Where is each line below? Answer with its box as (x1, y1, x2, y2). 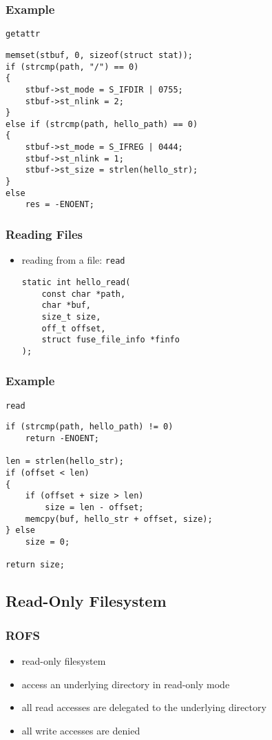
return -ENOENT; (25, 434, 100, 444)
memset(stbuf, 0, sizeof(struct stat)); (6, 50, 193, 60)
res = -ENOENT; (25, 199, 94, 210)
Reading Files (6, 225, 83, 242)
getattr (6, 29, 41, 39)
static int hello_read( (21, 277, 131, 287)
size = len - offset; (45, 503, 144, 512)
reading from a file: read (21, 253, 125, 267)
